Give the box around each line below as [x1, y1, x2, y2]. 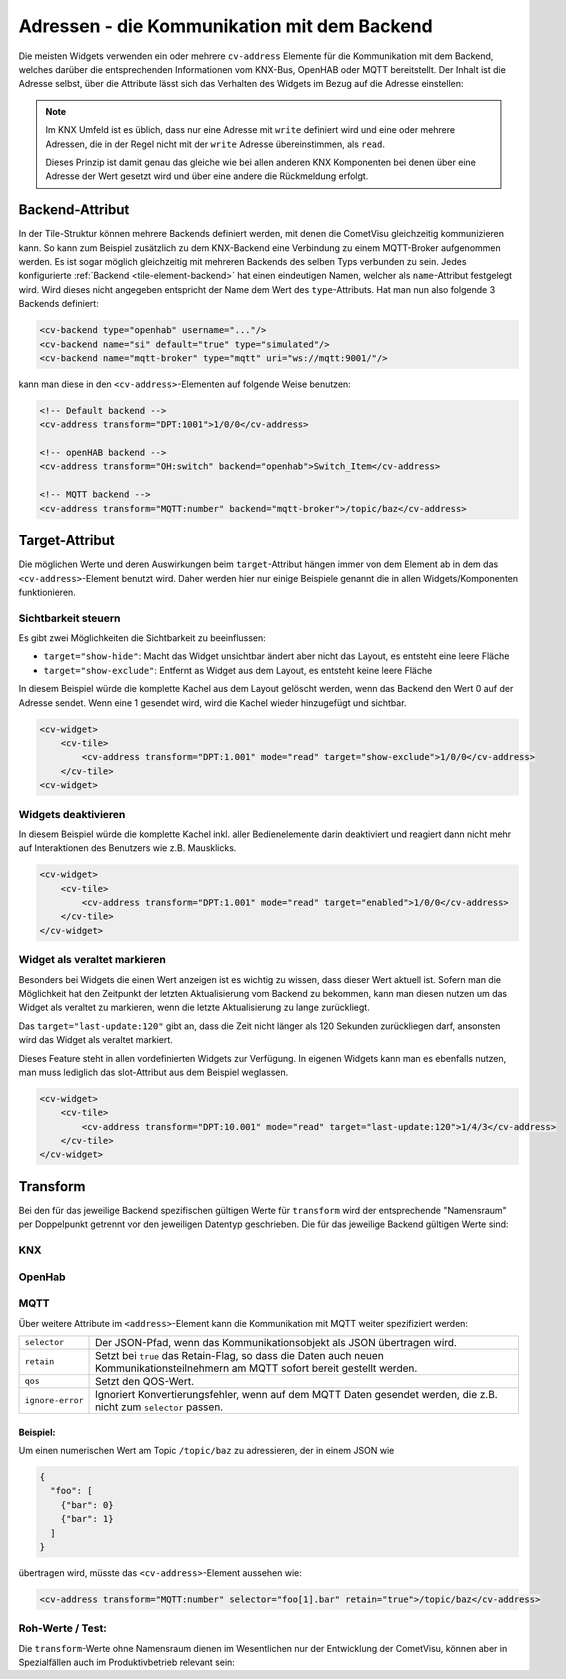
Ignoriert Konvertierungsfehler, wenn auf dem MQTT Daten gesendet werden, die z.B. [95, 1387, 499, 1401]
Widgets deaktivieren [18, 807, 126, 821]
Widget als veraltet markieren [18, 953, 167, 967]
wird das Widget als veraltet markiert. [18, 1034, 174, 1046]
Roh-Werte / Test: [18, 1621, 107, 1635]
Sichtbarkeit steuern [18, 611, 121, 625]
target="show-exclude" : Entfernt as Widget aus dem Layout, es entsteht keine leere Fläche [43, 664, 433, 676]
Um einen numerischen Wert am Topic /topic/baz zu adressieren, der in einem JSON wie [18, 1444, 395, 1456]
